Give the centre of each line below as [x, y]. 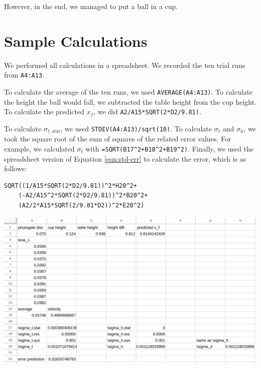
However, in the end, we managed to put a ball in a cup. [91, 6]
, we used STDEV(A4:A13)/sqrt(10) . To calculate [136, 128]
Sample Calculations [76, 41]
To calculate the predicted [44, 112]
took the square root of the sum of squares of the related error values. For [118, 139]
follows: [16, 168]
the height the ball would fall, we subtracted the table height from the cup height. [130, 101]
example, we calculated [39, 148]
